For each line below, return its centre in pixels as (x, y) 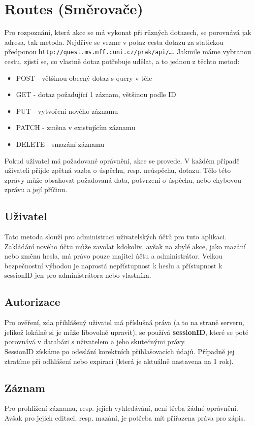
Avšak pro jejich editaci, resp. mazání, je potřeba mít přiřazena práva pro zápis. (125, 418)
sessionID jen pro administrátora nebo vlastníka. (78, 275)
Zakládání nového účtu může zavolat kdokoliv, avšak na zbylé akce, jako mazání (125, 246)
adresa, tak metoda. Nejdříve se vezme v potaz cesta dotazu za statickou (114, 42)
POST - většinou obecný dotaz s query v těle (84, 78)
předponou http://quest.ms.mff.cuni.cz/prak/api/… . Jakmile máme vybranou (128, 51)
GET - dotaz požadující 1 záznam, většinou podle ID (96, 94)
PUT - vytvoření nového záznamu (67, 111)
